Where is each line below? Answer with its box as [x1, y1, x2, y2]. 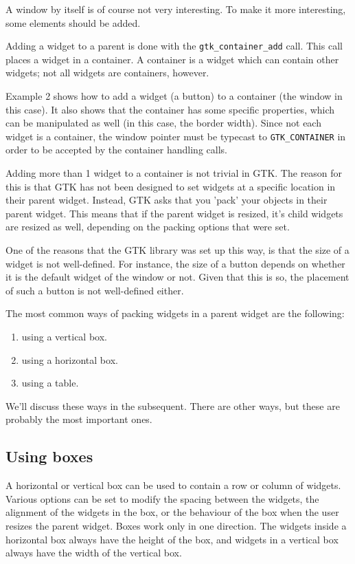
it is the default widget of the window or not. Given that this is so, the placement [5, 270, 350, 284]
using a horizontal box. [21, 352, 118, 367]
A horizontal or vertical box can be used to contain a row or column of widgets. [5, 478, 341, 492]
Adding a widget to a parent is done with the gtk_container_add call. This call [5, 39, 343, 53]
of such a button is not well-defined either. [5, 283, 184, 297]
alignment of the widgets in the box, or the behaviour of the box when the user [5, 505, 339, 519]
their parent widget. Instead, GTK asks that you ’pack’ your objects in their [5, 193, 328, 207]
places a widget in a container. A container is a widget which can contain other [5, 52, 339, 66]
